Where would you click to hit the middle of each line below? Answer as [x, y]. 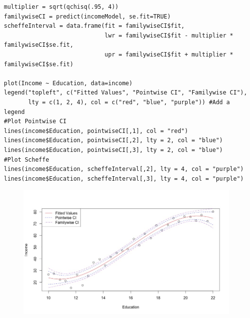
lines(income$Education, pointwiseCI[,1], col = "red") [96, 131]
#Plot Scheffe [27, 159]
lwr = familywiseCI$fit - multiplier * [169, 35]
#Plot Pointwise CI [35, 122]
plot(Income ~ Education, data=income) [68, 83]
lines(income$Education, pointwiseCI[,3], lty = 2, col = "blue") [114, 150]
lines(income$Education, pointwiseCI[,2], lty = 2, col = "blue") [114, 140]
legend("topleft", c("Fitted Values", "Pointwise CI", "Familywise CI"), [126, 93]
